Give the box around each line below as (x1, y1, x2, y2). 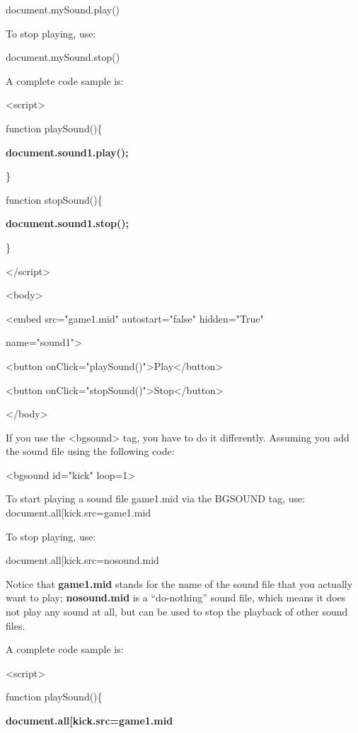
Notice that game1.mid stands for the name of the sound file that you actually (6, 576, 353, 591)
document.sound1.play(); (6, 144, 129, 159)
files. (6, 618, 25, 633)
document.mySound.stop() (6, 50, 120, 64)
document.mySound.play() (6, 2, 120, 16)
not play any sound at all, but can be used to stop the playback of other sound (6, 604, 348, 619)
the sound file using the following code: (6, 444, 175, 458)
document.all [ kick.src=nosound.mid (6, 553, 159, 567)
